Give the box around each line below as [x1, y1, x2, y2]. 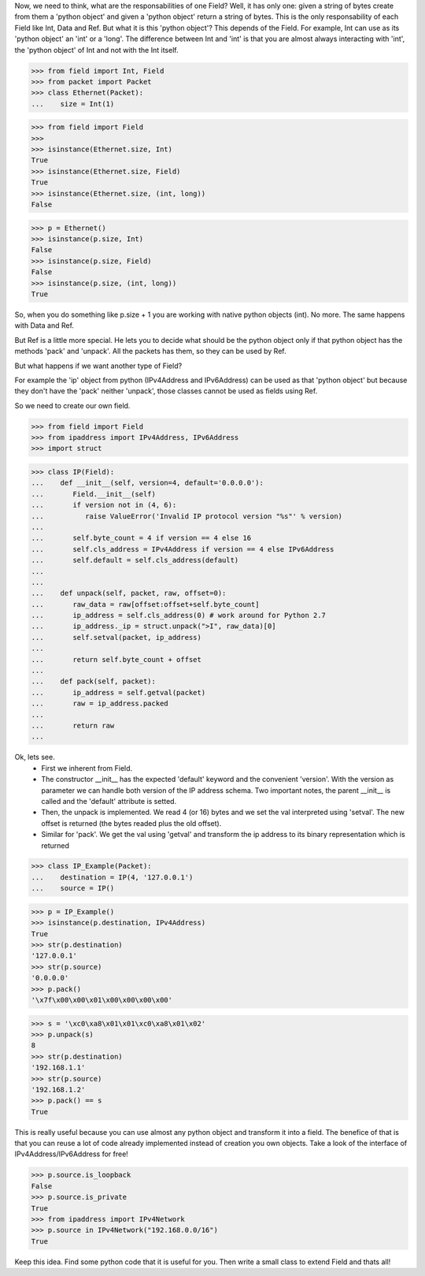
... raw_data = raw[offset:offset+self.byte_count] [31, 600, 260, 608]
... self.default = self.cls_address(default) [31, 556, 239, 565]
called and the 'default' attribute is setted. [41, 796, 177, 805]
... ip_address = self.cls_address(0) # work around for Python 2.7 [31, 611, 327, 620]
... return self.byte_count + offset [31, 655, 202, 664]
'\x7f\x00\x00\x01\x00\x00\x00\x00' [31, 995, 173, 1004]
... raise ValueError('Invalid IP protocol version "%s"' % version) [31, 512, 342, 520]
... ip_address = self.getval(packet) [31, 688, 206, 697]
